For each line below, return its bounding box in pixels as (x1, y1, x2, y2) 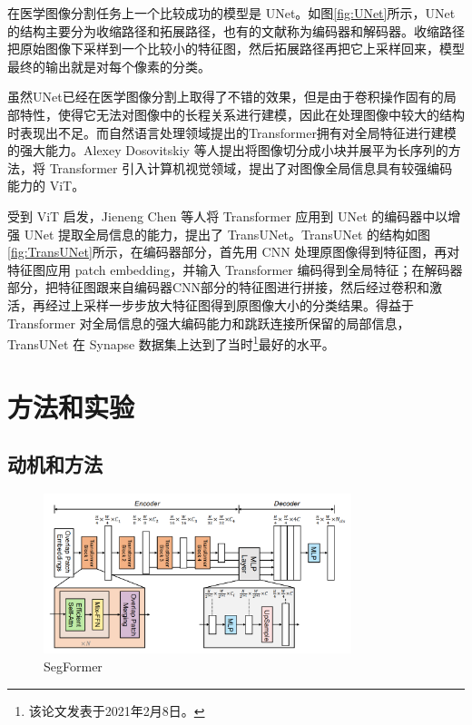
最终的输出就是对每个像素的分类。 (7, 56, 211, 75)
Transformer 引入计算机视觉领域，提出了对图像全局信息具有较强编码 (49, 158, 453, 177)
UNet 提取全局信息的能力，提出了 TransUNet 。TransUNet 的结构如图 (24, 224, 431, 243)
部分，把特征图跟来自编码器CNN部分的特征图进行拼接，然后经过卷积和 (7, 278, 430, 297)
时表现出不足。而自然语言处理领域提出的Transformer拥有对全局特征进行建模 (7, 122, 457, 142)
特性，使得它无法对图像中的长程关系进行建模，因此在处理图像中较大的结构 (19, 104, 465, 123)
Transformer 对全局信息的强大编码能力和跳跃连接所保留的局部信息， (7, 313, 410, 332)
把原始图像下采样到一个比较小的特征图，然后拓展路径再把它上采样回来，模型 (7, 39, 465, 58)
